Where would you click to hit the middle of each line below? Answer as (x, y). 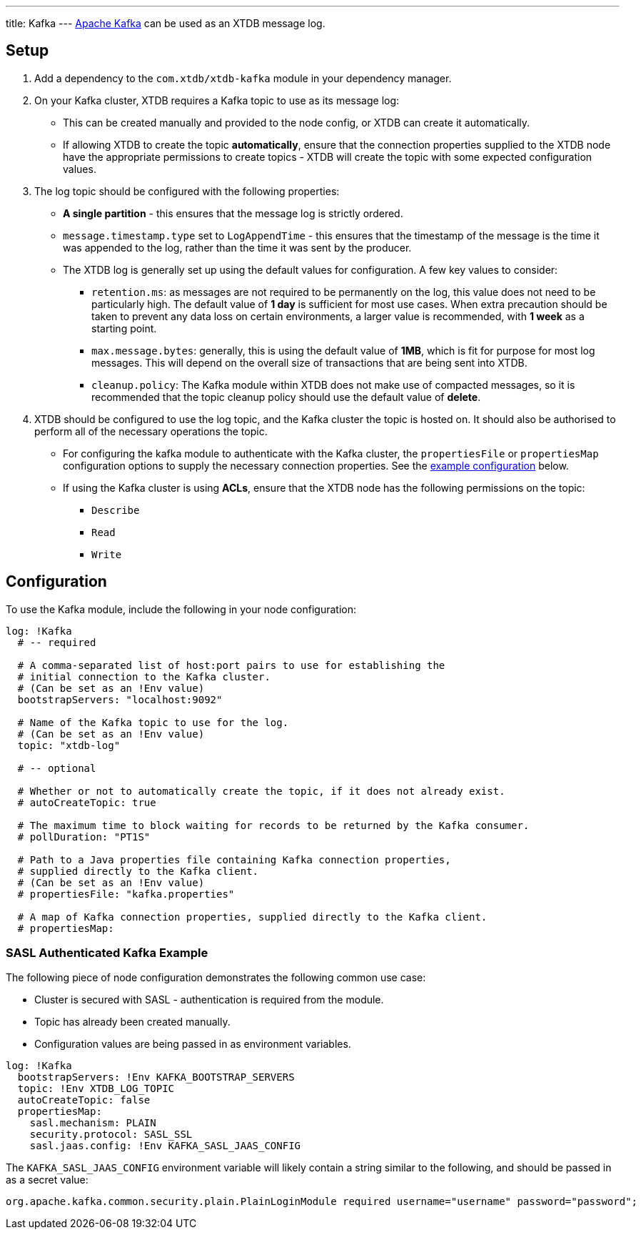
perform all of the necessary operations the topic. (151, 431)
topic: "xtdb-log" (69, 745)
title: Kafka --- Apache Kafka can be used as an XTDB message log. (166, 23)
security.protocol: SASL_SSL (111, 1135)
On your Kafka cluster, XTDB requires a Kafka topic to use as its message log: (217, 100)
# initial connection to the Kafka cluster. (144, 676)
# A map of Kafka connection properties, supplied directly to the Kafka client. (252, 917)
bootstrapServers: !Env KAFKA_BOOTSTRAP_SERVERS (156, 1077)
